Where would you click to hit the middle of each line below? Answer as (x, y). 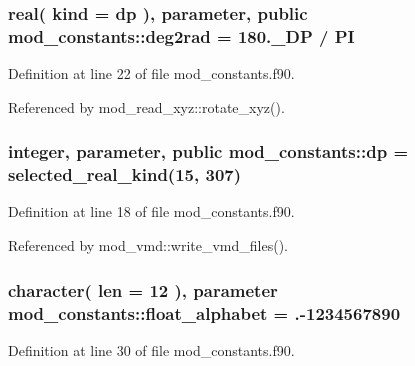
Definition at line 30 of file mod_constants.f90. (151, 349)
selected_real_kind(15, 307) (125, 174)
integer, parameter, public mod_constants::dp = (208, 151)
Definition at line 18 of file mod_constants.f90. (151, 211)
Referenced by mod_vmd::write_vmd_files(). (148, 245)
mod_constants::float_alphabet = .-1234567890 (204, 312)
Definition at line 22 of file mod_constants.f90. (151, 73)
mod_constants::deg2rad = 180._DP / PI (181, 35)
